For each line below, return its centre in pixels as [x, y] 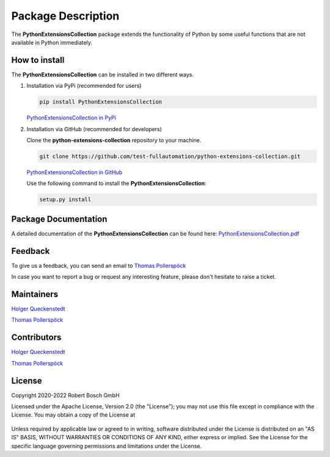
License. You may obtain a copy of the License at [73, 415]
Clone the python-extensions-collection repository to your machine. [114, 140]
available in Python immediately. [52, 42]
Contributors [36, 338]
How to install [38, 60]
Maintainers [35, 294]
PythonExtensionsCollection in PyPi [71, 118]
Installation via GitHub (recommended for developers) [94, 129]
